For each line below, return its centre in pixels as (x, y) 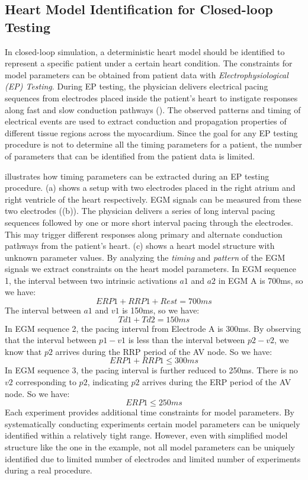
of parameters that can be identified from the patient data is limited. (130, 156)
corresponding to (46, 382)
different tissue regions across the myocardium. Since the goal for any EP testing (151, 132)
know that (23, 351)
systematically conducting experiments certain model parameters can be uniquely (153, 423)
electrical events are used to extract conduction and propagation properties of (146, 121)
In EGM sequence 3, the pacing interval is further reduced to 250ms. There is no (151, 370)
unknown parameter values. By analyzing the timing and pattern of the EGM (145, 257)
